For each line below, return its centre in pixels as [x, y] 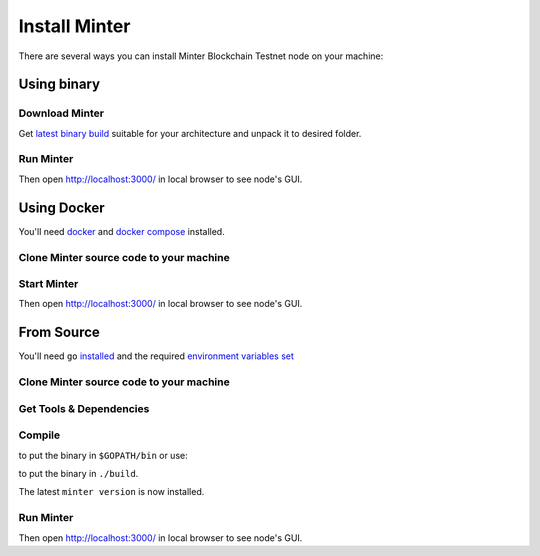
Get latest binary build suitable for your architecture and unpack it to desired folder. [190, 133]
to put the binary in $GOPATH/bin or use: [103, 455]
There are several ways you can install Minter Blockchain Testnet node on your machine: [201, 56]
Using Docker [61, 207]
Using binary [59, 84]
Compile [39, 435]
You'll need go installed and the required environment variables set [156, 356]
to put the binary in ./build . [78, 474]
